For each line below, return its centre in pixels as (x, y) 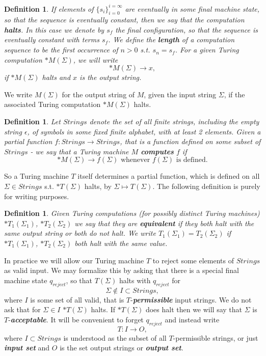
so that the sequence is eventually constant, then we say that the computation (124, 20)
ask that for (22, 309)
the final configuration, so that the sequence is (187, 29)
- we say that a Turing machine (79, 151)
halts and (56, 77)
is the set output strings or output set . (122, 348)
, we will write (96, 59)
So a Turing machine (36, 176)
